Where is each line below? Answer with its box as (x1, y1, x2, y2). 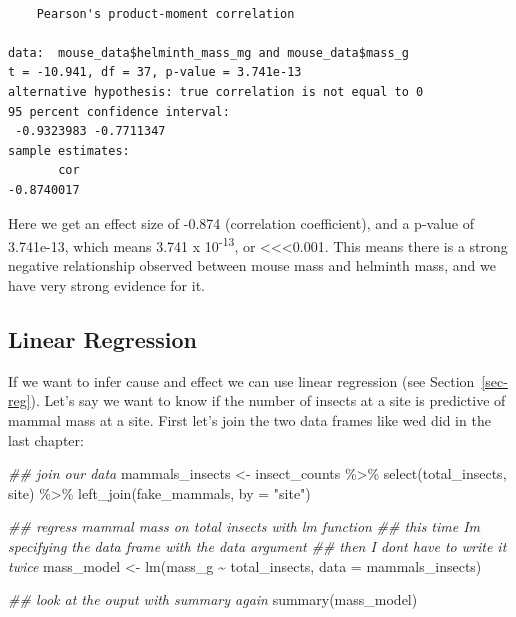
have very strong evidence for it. (8, 274, 205, 295)
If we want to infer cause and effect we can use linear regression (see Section (8, 370, 475, 391)
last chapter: (8, 429, 84, 450)
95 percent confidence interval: (8, 104, 230, 119)
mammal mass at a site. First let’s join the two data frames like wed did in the (8, 409, 491, 430)
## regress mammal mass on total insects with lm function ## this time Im (8, 516, 481, 537)
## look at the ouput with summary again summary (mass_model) (8, 589, 418, 610)
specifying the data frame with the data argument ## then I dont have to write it (8, 535, 507, 556)
